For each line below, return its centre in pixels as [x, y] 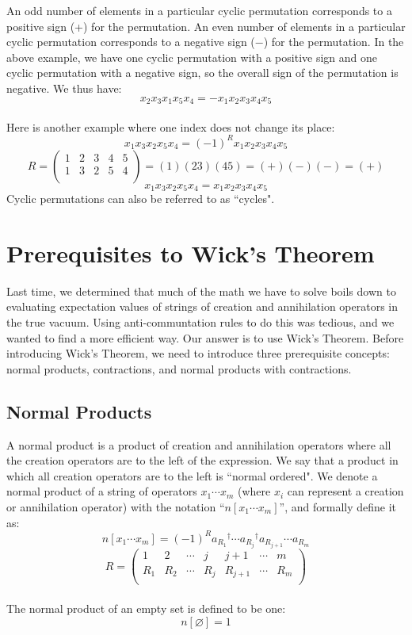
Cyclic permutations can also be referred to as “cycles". [141, 199]
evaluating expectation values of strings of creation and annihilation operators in [202, 306]
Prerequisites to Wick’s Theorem [191, 252]
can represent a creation [345, 491]
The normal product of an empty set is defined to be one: [146, 608]
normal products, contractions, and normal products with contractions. [179, 368]
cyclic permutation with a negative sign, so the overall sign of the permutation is [202, 73]
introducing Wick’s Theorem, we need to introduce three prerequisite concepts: [198, 353]
